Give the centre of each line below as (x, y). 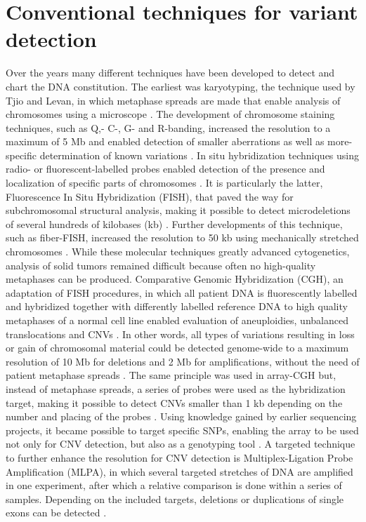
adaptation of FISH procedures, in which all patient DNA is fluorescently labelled (182, 292)
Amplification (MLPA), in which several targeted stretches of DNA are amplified (179, 471)
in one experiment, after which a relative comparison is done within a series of (174, 485)
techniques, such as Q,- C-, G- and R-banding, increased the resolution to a (168, 127)
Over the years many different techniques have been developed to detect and (170, 73)
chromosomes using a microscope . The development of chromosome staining (170, 114)
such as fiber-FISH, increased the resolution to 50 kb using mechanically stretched (182, 237)
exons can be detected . (56, 513)
